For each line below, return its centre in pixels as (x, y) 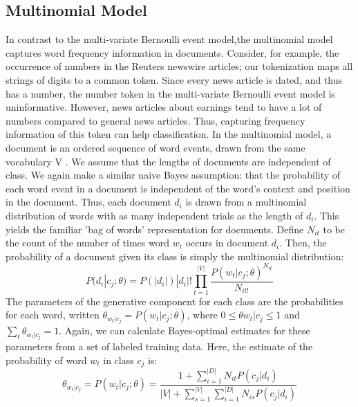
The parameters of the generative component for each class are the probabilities (175, 301)
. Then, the (303, 243)
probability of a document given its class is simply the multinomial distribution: (175, 256)
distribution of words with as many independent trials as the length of (154, 215)
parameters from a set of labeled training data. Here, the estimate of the (159, 346)
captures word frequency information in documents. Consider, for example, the (172, 52)
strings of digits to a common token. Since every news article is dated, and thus (174, 79)
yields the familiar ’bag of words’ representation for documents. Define (155, 229)
